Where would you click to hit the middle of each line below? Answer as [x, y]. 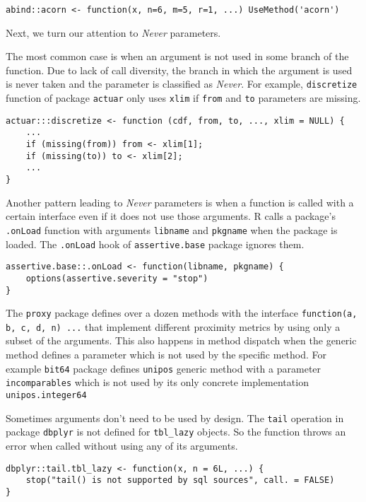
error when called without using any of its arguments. [122, 445]
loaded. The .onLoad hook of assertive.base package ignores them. [155, 244]
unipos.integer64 [46, 395]
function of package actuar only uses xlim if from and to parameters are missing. [183, 98]
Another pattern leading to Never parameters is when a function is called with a [180, 202]
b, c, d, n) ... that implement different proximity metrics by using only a [173, 326]
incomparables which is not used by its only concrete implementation [157, 382]
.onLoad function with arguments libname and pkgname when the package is [172, 229]
